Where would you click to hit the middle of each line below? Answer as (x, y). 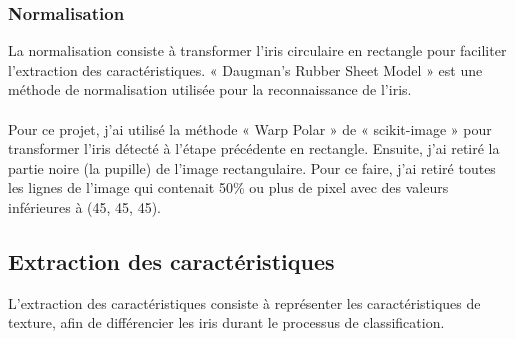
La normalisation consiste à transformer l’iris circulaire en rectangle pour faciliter (257, 50)
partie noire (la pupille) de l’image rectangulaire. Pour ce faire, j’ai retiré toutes (252, 167)
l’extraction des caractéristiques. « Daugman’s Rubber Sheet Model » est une (245, 69)
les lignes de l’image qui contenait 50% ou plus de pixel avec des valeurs (228, 187)
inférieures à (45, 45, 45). (84, 206)
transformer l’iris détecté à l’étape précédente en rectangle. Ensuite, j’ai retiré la (254, 148)
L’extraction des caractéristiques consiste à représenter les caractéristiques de (244, 302)
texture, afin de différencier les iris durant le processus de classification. (226, 322)
